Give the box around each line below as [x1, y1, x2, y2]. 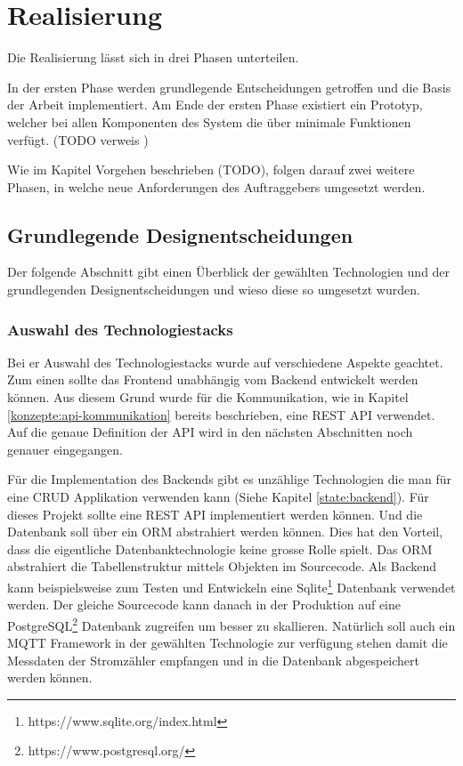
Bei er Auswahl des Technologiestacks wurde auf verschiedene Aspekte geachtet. [7, 352, 443, 371]
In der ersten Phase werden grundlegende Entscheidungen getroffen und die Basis [7, 77, 451, 96]
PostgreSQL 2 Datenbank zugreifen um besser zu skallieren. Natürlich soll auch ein [7, 613, 456, 634]
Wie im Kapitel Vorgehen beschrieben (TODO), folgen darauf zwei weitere [7, 160, 415, 179]
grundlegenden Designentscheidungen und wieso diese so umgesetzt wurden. [7, 280, 420, 299]
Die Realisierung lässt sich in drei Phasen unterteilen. [7, 48, 299, 67]
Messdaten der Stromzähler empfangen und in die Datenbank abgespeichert [7, 650, 419, 669]
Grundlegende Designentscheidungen [7, 221, 353, 248]
